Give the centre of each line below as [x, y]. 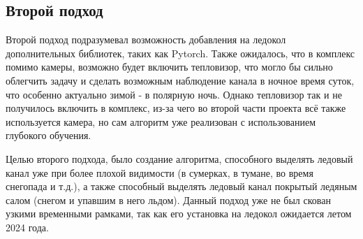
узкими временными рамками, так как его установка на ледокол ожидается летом [179, 213]
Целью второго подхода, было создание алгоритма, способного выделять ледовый [179, 158]
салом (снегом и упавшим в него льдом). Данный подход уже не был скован [168, 200]
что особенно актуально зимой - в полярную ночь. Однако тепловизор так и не [174, 94]
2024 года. [27, 227]
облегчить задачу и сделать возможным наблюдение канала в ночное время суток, [180, 80]
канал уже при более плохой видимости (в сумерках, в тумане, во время [160, 172]
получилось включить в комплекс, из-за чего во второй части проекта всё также [176, 108]
